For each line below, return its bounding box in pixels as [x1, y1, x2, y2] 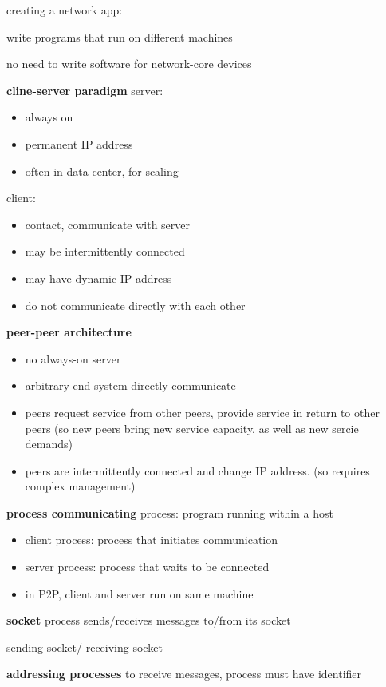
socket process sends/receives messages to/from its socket [6, 612, 291, 629]
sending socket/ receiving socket [6, 638, 163, 655]
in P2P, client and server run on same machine [25, 585, 254, 602]
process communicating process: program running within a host [6, 504, 333, 521]
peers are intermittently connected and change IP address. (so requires [25, 462, 370, 479]
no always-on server [25, 350, 121, 367]
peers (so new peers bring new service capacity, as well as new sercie [25, 419, 359, 436]
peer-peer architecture [6, 324, 132, 340]
